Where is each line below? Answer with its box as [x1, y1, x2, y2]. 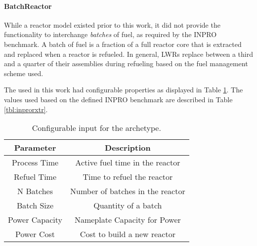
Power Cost [15, 228, 55, 240]
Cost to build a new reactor [80, 228, 175, 240]
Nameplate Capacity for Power [74, 214, 181, 226]
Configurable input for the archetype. [32, 122, 161, 134]
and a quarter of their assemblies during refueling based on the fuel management [4, 58, 248, 69]
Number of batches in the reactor [70, 185, 185, 197]
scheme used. [4, 68, 43, 78]
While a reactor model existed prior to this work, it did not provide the [4, 19, 220, 30]
